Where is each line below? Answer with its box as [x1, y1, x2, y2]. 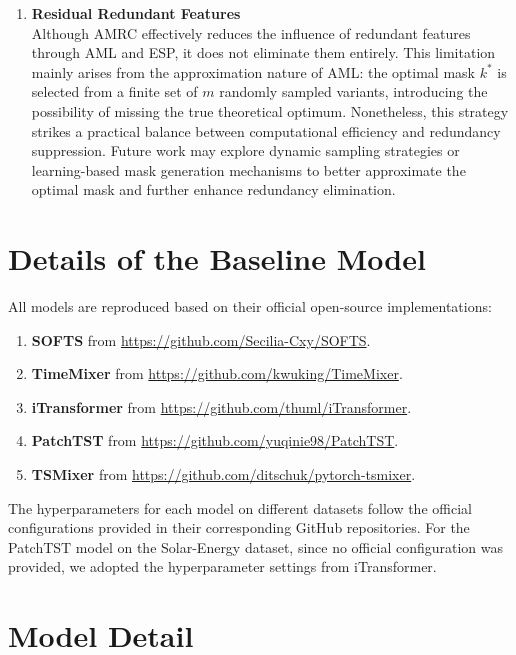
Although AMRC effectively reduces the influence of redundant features [31, 22, 471, 43]
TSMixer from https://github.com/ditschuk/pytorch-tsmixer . [31, 464, 416, 485]
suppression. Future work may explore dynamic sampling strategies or [31, 140, 460, 161]
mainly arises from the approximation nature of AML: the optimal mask [31, 61, 475, 82]
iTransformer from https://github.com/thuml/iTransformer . [31, 396, 412, 417]
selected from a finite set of [31, 81, 198, 102]
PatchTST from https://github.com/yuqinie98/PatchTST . [31, 430, 399, 451]
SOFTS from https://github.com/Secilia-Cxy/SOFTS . [31, 329, 371, 350]
